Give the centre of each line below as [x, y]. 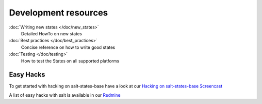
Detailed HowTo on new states [51, 33]
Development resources [58, 13]
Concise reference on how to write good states [68, 47]
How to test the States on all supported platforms [70, 61]
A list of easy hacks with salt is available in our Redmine [65, 95]
